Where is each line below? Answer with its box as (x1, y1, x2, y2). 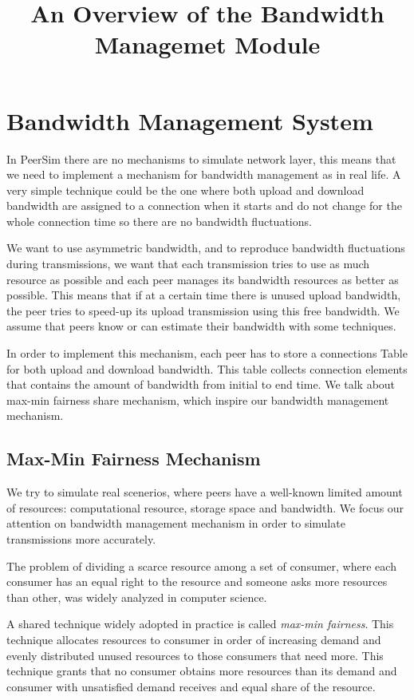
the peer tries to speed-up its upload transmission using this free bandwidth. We (6, 302, 400, 318)
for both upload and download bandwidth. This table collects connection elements (6, 360, 408, 377)
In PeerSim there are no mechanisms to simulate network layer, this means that (6, 150, 396, 167)
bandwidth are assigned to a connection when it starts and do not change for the (6, 197, 402, 214)
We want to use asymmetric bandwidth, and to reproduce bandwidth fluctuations (6, 239, 405, 256)
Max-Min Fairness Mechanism (6, 446, 261, 471)
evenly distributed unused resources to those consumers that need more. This (6, 647, 384, 663)
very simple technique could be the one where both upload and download (6, 181, 365, 198)
